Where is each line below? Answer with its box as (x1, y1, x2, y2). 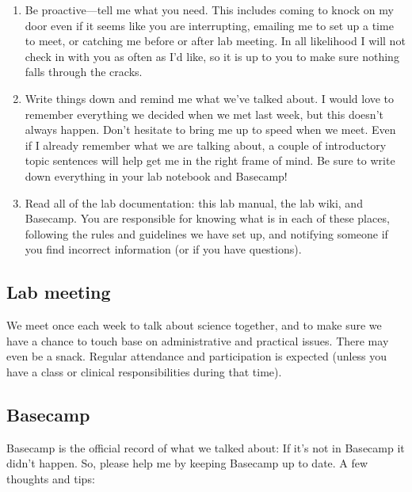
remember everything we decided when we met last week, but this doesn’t (25, 105, 383, 122)
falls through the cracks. (25, 63, 143, 80)
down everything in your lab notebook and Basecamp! (25, 167, 288, 184)
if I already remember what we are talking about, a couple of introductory (25, 136, 387, 153)
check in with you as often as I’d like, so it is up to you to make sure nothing (25, 48, 399, 64)
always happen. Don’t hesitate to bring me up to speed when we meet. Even (25, 121, 396, 138)
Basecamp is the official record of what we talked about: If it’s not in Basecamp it (6, 439, 405, 456)
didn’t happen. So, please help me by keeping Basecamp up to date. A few (6, 455, 368, 471)
